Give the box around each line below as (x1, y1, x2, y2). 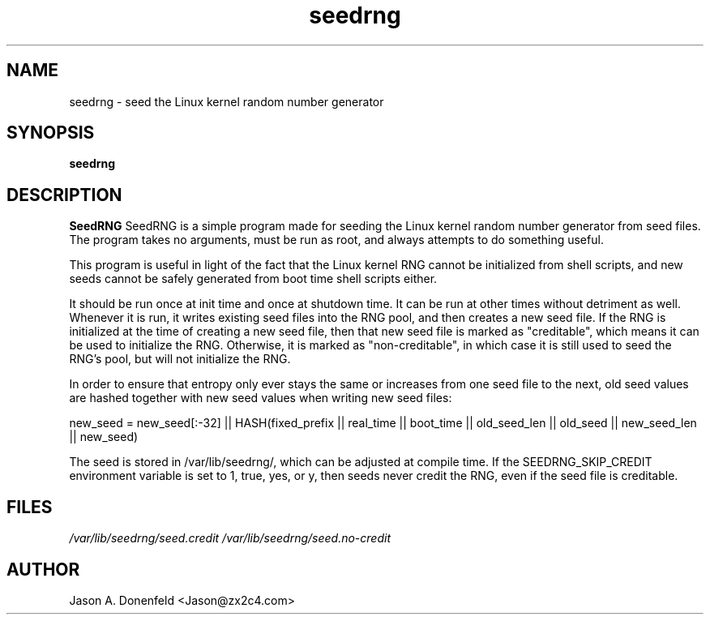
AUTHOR (6, 559, 80, 580)
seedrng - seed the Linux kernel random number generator (69, 94, 384, 109)
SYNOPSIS (6, 122, 95, 143)
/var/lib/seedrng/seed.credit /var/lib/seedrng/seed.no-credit (69, 531, 391, 546)
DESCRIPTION (6, 184, 122, 205)
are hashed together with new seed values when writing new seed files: (69, 391, 452, 405)
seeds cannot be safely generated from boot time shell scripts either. (69, 272, 438, 286)
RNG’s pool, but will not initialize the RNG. (69, 352, 291, 366)
